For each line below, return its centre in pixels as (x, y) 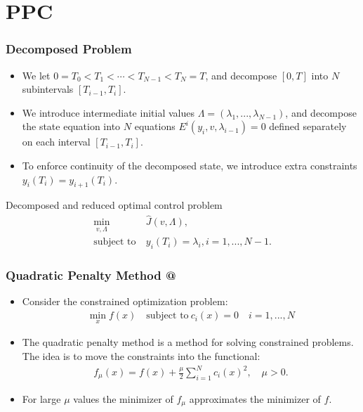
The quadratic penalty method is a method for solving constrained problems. (188, 342)
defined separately (308, 126)
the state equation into (71, 126)
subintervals (48, 89)
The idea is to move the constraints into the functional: (141, 355)
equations (155, 126)
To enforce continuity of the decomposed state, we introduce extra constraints (190, 165)
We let (36, 75)
